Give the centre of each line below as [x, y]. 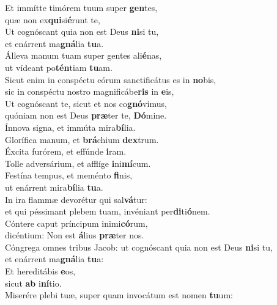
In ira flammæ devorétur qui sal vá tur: [76, 199]
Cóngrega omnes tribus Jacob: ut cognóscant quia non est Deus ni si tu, [139, 247]
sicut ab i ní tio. [33, 283]
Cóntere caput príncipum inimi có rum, [76, 223]
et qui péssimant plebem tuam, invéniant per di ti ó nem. [108, 211]
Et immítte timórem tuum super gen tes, [81, 7]
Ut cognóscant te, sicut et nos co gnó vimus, [86, 103]
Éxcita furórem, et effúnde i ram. [66, 151]
